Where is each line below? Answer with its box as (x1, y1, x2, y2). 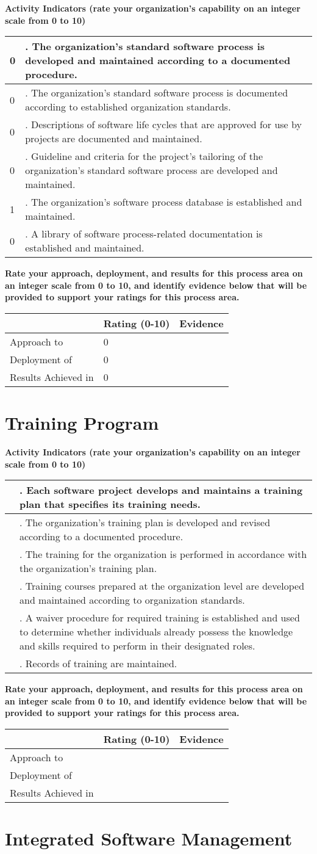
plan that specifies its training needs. (20, 497, 201, 512)
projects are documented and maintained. (25, 131, 202, 146)
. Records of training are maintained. (20, 656, 177, 671)
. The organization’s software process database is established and (25, 195, 302, 209)
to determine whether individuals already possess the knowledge (20, 624, 293, 639)
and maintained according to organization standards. (20, 593, 245, 607)
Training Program (5, 410, 159, 435)
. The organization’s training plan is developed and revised (20, 515, 271, 530)
